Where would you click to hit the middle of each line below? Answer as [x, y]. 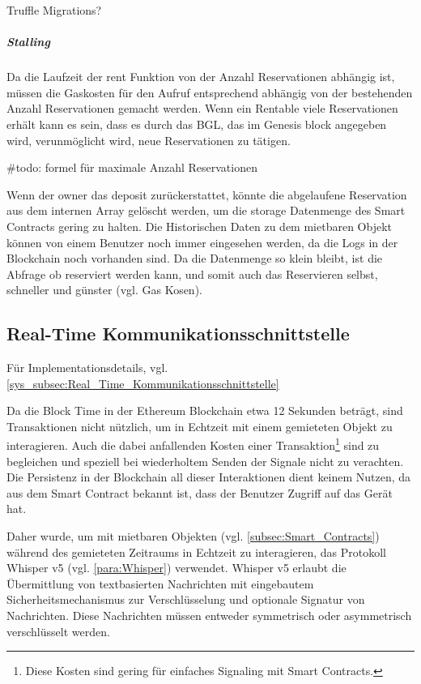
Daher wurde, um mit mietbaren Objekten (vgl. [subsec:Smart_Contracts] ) [193, 536]
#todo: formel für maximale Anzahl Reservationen [132, 167]
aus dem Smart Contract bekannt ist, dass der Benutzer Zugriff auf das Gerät [200, 492]
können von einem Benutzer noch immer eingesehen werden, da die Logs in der [202, 242]
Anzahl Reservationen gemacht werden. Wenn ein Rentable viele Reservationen [202, 108]
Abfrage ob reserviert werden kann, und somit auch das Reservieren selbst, [192, 274]
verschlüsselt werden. [58, 631]
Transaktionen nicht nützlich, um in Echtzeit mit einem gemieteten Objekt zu [200, 426]
